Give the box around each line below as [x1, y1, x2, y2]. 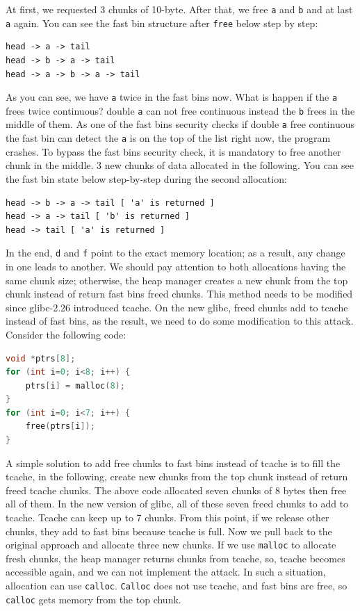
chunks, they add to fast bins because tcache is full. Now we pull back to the [6, 523, 332, 538]
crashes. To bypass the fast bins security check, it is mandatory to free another [6, 144, 341, 158]
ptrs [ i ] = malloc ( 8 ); [25, 380, 125, 391]
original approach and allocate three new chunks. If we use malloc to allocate [6, 537, 336, 552]
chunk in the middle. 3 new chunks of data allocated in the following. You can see [6, 158, 354, 172]
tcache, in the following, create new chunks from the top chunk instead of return [6, 469, 348, 484]
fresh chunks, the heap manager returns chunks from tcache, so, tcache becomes [6, 551, 345, 565]
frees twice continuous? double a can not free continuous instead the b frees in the [6, 103, 355, 117]
